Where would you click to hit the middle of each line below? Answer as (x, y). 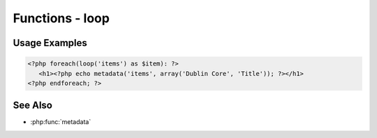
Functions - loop (61, 18)
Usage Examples (50, 43)
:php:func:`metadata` (61, 122)
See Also (32, 106)
